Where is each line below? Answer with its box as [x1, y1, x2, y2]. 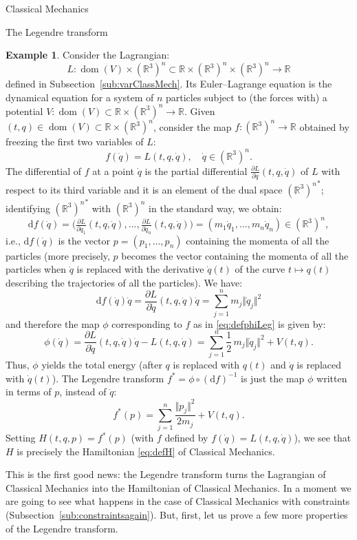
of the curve [235, 262, 285, 276]
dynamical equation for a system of [6, 90, 154, 104]
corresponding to [111, 316, 182, 331]
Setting [6, 430, 36, 445]
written [316, 371, 347, 385]
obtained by [299, 119, 349, 134]
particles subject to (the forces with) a [165, 90, 327, 104]
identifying [6, 200, 50, 215]
